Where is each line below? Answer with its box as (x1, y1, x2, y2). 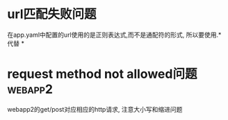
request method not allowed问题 (7, 67, 197, 82)
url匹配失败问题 (7, 6, 97, 22)
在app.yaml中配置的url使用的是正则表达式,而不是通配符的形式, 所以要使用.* (7, 31, 222, 39)
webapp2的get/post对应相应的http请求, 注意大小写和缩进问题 (7, 105, 183, 113)
